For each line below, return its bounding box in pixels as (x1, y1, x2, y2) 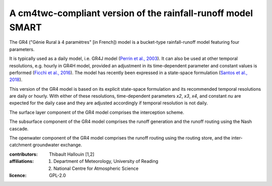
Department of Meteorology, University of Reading (53, 158, 159, 164)
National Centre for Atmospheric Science (53, 165, 139, 171)
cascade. (9, 126, 29, 132)
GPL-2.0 (49, 172, 66, 178)
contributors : (9, 151, 38, 157)
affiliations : (9, 158, 34, 164)
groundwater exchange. (32, 142, 83, 148)
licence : (9, 172, 27, 178)
